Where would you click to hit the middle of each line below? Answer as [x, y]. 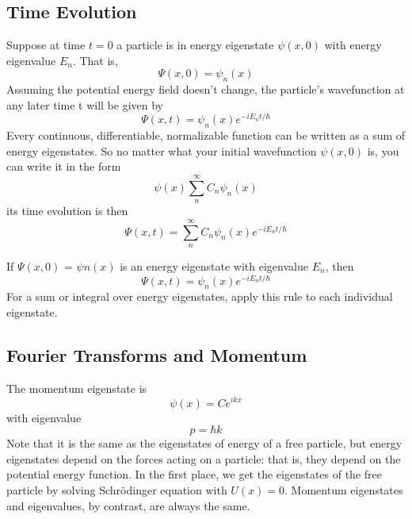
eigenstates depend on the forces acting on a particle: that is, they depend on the [204, 458]
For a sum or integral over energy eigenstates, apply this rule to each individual [200, 296]
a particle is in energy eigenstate [195, 45]
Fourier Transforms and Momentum [157, 355]
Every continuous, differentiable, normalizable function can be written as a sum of [206, 135]
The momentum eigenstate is [77, 388]
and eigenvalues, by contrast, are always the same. [128, 505]
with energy [353, 45]
